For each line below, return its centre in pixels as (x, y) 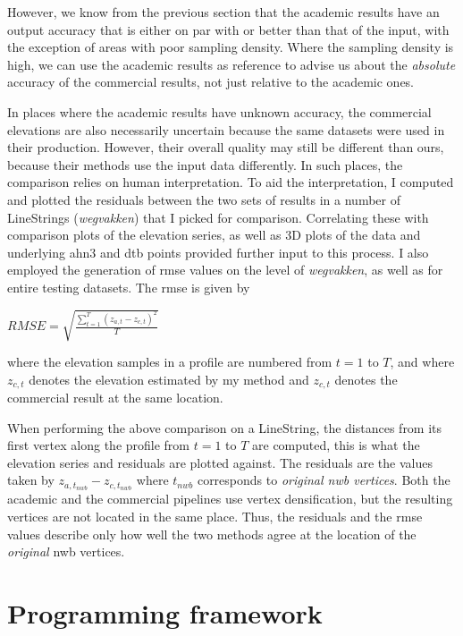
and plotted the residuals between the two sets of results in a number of (204, 199)
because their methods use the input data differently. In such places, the (205, 164)
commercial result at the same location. (115, 398)
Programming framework (165, 612)
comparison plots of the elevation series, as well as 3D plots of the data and (214, 235)
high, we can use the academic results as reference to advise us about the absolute (231, 64)
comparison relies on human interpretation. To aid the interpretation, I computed (231, 182)
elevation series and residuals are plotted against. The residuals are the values (220, 462)
